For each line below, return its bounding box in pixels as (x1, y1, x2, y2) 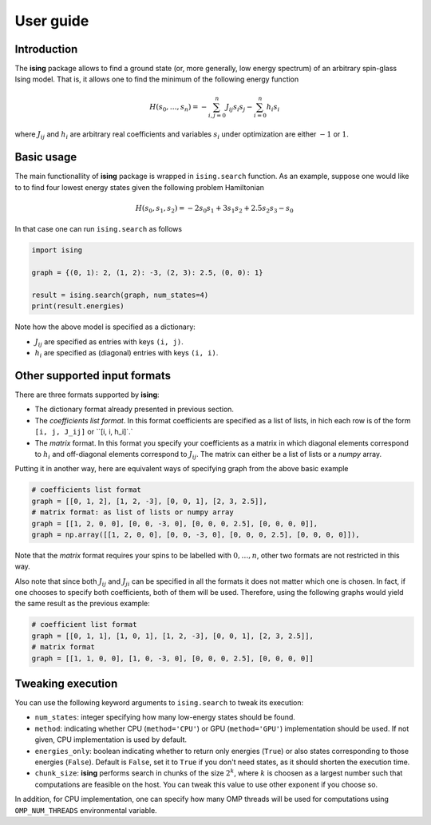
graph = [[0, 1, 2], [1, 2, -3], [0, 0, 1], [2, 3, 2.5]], (31, 496, 267, 506)
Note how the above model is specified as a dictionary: (14, 322, 196, 331)
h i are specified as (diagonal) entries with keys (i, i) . (34, 348, 219, 359)
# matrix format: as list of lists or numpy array (31, 508, 235, 517)
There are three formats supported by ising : (14, 390, 160, 399)
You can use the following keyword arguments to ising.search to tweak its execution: (14, 698, 304, 708)
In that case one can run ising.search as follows (14, 224, 183, 234)
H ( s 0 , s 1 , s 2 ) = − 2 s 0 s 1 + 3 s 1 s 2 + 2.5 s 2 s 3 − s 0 (135, 204, 295, 215)
